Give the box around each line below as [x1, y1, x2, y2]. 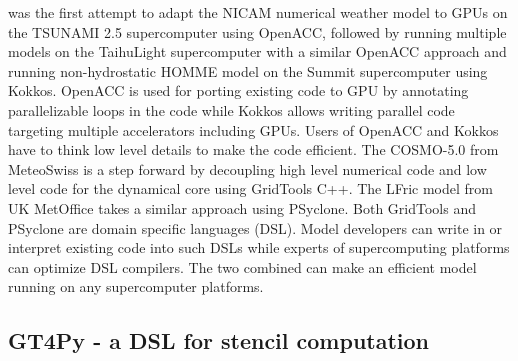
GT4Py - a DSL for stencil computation [8, 325, 430, 356]
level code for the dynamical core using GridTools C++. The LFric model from [8, 178, 493, 199]
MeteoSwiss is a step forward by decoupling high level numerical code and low [8, 158, 487, 179]
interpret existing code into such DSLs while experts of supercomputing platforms [8, 237, 510, 258]
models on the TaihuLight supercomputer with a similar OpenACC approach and [8, 41, 507, 62]
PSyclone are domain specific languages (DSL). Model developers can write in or [8, 217, 503, 238]
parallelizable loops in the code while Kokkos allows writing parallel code [8, 99, 455, 120]
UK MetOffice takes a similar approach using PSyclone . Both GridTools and [8, 197, 476, 218]
